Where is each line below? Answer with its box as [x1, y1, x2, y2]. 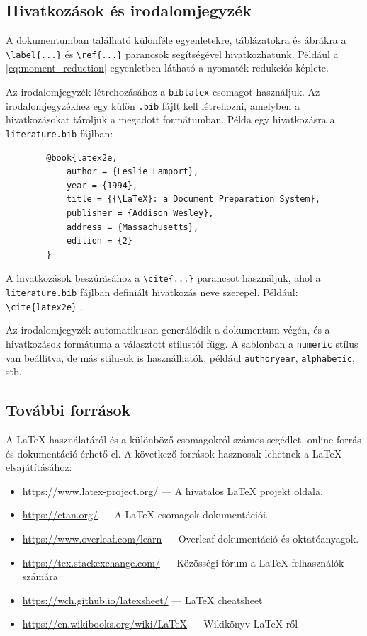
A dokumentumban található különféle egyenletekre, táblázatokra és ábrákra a [6, 33, 346, 47]
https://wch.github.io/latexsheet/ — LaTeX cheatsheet [22, 592, 263, 607]
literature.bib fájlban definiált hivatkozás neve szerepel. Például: [6, 285, 298, 300]
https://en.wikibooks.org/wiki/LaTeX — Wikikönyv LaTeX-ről [22, 616, 298, 631]
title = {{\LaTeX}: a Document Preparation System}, [66, 194, 320, 205]
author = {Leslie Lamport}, [66, 166, 199, 177]
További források [6, 399, 131, 421]
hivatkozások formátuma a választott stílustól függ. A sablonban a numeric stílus [6, 336, 358, 351]
